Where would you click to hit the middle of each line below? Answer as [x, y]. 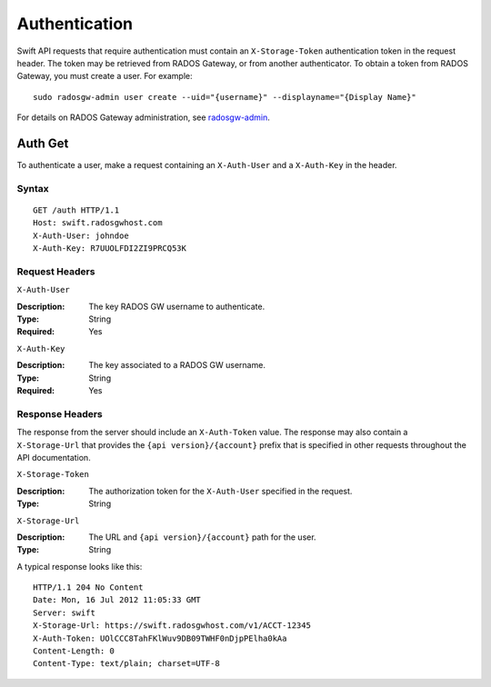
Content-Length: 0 [74, 651]
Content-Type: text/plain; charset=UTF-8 [126, 664]
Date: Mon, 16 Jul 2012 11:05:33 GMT [117, 600]
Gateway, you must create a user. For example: [105, 76]
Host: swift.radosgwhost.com [98, 223]
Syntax [33, 188]
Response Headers [60, 413]
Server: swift [64, 612]
